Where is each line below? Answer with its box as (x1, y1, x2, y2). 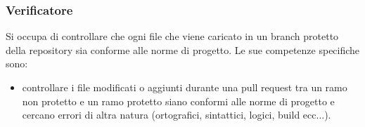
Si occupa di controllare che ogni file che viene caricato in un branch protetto (6, 29, 339, 44)
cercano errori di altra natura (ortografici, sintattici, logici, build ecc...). (22, 107, 331, 122)
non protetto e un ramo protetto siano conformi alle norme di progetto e (22, 93, 335, 108)
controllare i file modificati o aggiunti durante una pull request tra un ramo (22, 80, 347, 94)
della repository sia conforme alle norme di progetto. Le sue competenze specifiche (6, 42, 360, 57)
